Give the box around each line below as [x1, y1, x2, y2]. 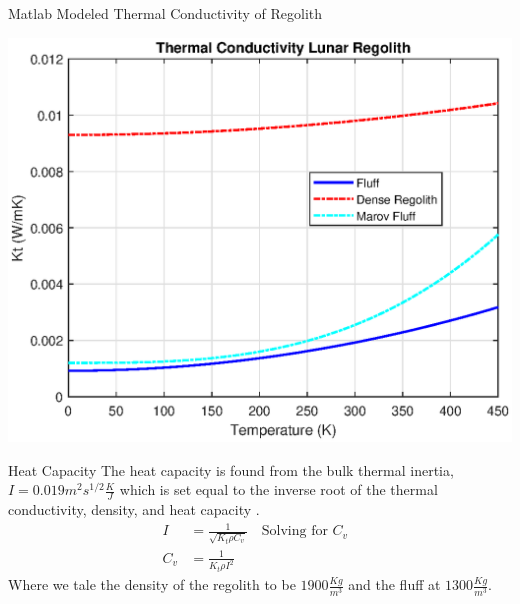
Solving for [261, 524, 328, 539]
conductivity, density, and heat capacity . [8, 499, 260, 520]
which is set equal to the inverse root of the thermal [119, 479, 438, 500]
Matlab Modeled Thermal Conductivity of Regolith [8, 3, 323, 23]
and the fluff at [348, 574, 441, 595]
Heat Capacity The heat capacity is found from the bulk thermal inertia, [8, 459, 454, 480]
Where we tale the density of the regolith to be [8, 574, 296, 595]
